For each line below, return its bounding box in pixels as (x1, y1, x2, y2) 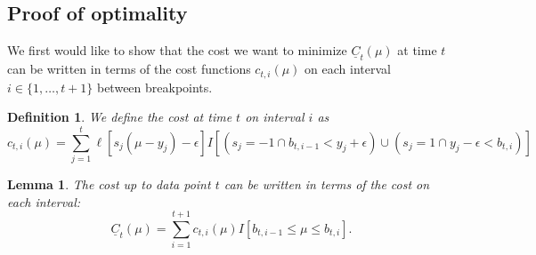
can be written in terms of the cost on (223, 174, 430, 193)
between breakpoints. (96, 77, 213, 96)
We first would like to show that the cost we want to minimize (7, 41, 347, 60)
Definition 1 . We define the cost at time (7, 108, 232, 126)
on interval (245, 108, 305, 126)
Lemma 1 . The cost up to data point (7, 174, 211, 193)
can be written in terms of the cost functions (7, 60, 251, 78)
